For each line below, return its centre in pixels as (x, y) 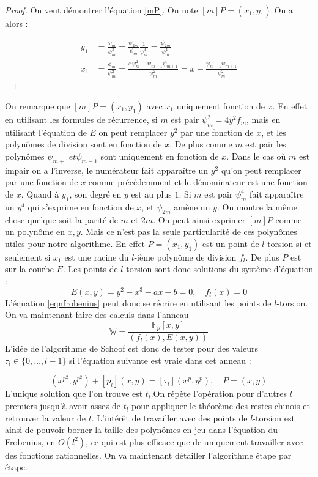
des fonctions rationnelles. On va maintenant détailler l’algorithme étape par (148, 455)
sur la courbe (29, 269)
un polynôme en (35, 231)
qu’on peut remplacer (261, 170)
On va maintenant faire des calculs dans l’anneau (97, 315)
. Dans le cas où (256, 156)
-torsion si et (288, 243)
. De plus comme (201, 144)
